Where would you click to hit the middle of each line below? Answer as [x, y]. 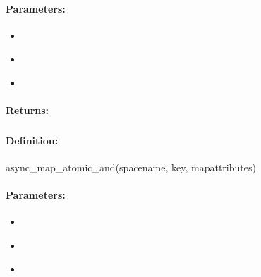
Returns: [28, 110]
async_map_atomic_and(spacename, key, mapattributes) [131, 167]
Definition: [32, 140]
